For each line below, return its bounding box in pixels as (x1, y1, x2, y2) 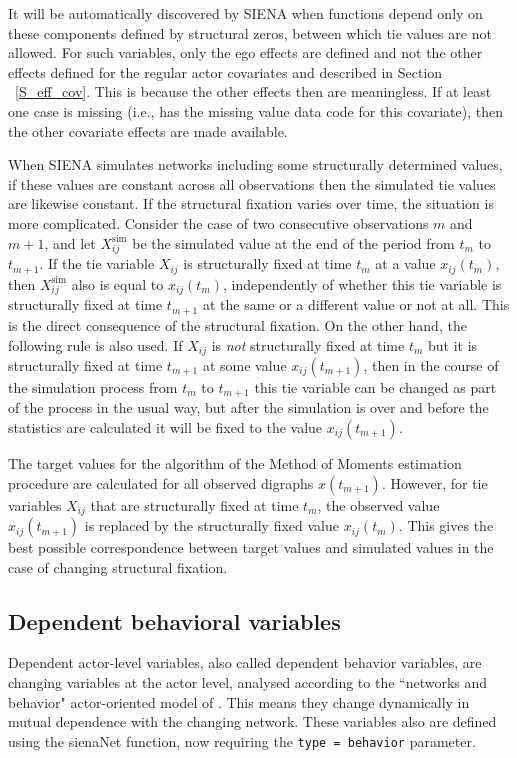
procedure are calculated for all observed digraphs (8, 472, 314, 493)
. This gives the (398, 515, 494, 536)
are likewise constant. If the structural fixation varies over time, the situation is (8, 193, 494, 214)
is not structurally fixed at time (211, 334, 405, 355)
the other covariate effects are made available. (8, 120, 288, 141)
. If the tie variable (39, 253, 155, 274)
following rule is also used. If (8, 334, 183, 355)
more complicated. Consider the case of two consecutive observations (8, 212, 429, 233)
